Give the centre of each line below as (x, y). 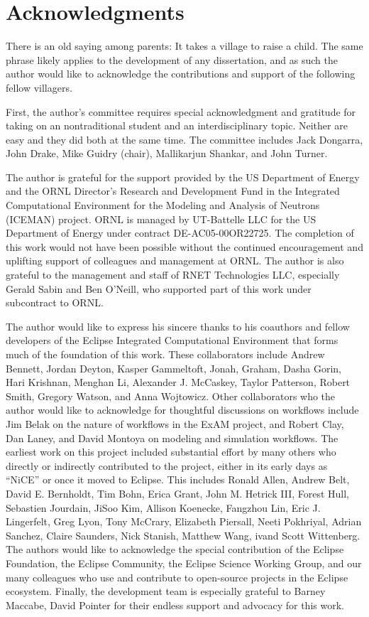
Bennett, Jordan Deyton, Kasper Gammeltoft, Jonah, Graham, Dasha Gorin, (174, 368)
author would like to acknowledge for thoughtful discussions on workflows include (182, 410)
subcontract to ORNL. (55, 302)
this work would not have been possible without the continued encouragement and (184, 246)
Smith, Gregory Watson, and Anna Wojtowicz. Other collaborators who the (171, 396)
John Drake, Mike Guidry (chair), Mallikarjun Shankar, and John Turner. (167, 153)
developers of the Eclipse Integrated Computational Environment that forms (172, 340)
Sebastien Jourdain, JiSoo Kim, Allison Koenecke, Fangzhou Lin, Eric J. (163, 507)
